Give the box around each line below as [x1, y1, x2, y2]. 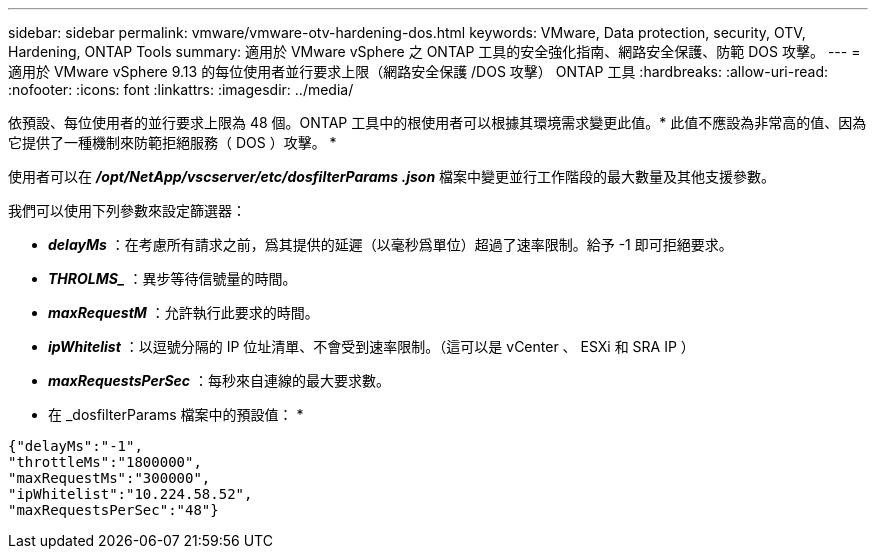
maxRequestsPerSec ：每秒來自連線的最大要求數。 [48, 372, 391, 389]
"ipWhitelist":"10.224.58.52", [8, 486, 253, 502]
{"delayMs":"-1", [8, 438, 143, 454]
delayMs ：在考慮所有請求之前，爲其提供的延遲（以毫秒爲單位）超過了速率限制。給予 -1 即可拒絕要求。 [48, 236, 733, 253]
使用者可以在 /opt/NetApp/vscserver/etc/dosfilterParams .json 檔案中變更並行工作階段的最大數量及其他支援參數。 [8, 168, 776, 185]
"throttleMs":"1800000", [8, 454, 202, 470]
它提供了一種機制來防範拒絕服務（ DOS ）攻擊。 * [8, 134, 337, 151]
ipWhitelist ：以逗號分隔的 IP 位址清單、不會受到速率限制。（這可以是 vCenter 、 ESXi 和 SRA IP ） [48, 338, 695, 355]
